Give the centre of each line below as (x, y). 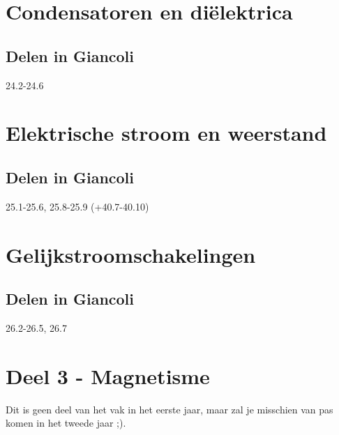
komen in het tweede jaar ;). (66, 423)
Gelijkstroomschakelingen (131, 254)
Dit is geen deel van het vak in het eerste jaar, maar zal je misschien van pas (169, 409)
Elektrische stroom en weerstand (166, 133)
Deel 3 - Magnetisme (108, 375)
